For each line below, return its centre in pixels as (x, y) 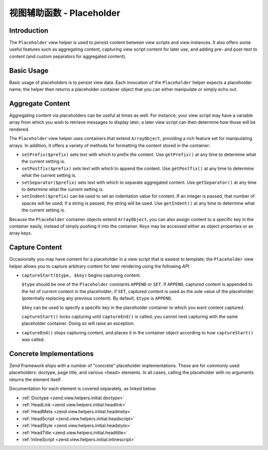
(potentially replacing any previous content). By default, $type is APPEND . (97, 299)
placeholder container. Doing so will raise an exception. (78, 323)
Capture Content (35, 248)
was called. (33, 340)
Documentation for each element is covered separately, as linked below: (83, 389)
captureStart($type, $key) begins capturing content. (81, 275)
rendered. (19, 129)
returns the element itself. (35, 379)
